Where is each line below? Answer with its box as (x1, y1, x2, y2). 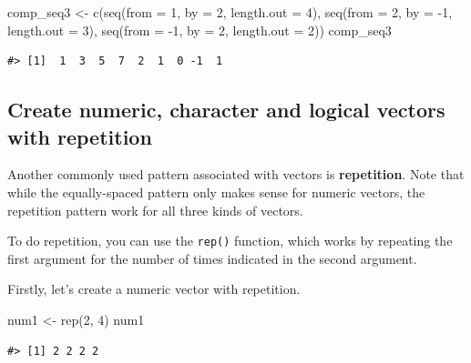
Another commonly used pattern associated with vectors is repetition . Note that (7, 165, 465, 184)
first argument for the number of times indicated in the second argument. (7, 248, 417, 267)
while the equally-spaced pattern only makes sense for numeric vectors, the (7, 182, 425, 201)
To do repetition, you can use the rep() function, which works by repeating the (7, 231, 453, 250)
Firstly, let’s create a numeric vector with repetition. (7, 279, 301, 298)
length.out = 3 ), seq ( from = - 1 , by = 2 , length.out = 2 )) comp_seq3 (7, 20, 392, 39)
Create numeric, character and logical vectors (7, 96, 445, 124)
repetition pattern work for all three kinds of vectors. (7, 200, 303, 219)
